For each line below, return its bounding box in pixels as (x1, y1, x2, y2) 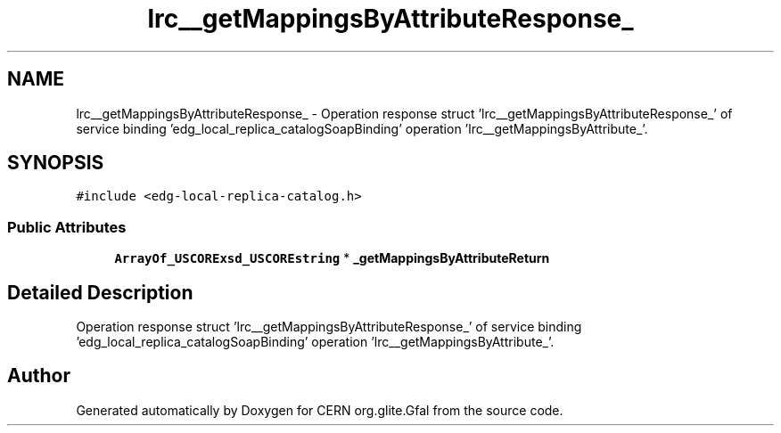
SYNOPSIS (7, 151, 104, 175)
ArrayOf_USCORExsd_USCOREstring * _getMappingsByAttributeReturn (114, 250, 550, 266)
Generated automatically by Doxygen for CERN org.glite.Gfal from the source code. (76, 402, 563, 418)
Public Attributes (7, 217, 127, 236)
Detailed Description (7, 281, 193, 304)
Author (7, 364, 70, 388)
